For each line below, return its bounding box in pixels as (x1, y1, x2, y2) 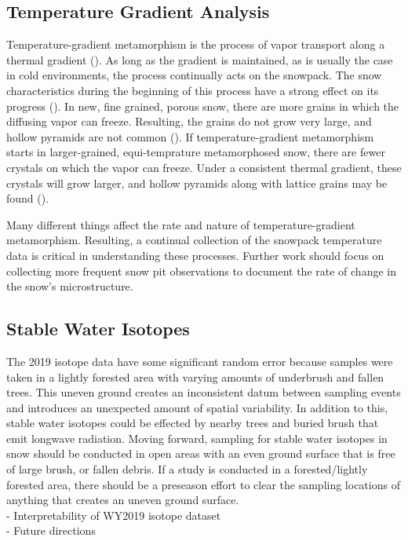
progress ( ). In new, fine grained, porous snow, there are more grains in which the (6, 97, 399, 114)
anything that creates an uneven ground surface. (6, 492, 239, 508)
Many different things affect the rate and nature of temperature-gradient (6, 216, 355, 232)
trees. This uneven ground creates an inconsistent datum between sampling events (6, 384, 401, 400)
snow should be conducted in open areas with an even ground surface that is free (6, 445, 395, 462)
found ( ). (6, 190, 49, 207)
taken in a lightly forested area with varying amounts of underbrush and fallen (6, 368, 384, 385)
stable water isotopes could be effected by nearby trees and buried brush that (6, 415, 379, 431)
